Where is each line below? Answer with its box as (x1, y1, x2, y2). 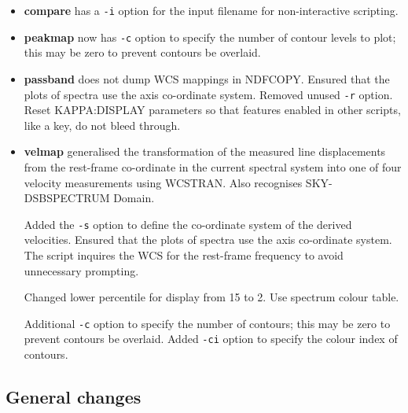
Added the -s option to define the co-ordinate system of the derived (24, 216, 352, 232)
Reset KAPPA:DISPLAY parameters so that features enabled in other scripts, (24, 101, 401, 118)
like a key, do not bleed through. (24, 116, 181, 133)
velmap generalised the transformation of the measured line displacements (24, 143, 386, 160)
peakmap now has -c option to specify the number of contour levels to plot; (24, 28, 396, 45)
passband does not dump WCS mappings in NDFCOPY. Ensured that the (24, 70, 390, 87)
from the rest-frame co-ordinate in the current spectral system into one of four (24, 158, 402, 175)
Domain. (113, 190, 155, 206)
